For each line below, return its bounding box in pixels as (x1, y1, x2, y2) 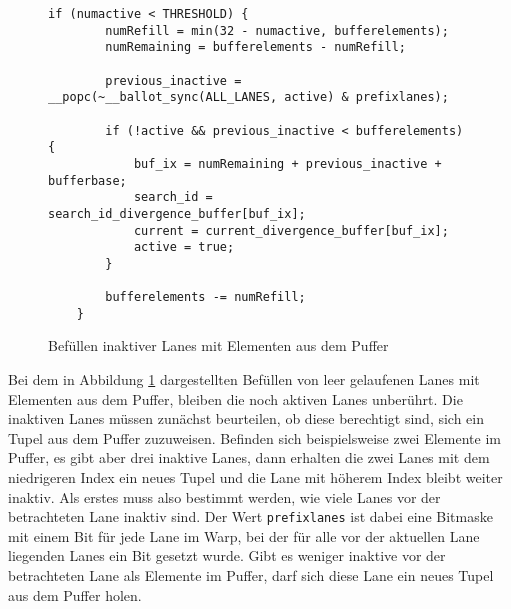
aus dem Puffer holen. (8, 584, 142, 605)
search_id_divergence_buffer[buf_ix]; (48, 206, 306, 221)
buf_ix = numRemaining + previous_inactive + (133, 156, 442, 171)
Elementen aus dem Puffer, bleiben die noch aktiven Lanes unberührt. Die (8, 388, 463, 409)
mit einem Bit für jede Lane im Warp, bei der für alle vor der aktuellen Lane (8, 525, 480, 546)
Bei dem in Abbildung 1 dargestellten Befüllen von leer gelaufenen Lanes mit (8, 369, 480, 390)
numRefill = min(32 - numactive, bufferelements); (105, 23, 449, 38)
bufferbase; (48, 173, 127, 188)
